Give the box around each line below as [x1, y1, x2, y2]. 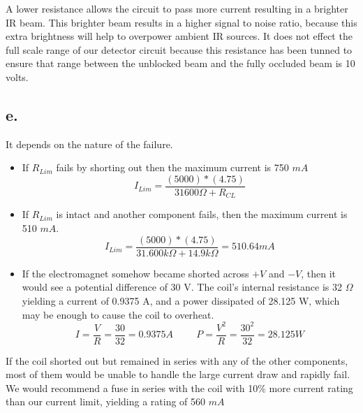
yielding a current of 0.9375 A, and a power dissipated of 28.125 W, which [22, 293, 340, 307]
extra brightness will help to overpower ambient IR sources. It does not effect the [6, 29, 353, 43]
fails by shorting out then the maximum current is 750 [56, 160, 289, 175]
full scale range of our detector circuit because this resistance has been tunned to [6, 42, 353, 57]
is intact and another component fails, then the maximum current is [56, 207, 348, 222]
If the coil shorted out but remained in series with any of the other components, [6, 353, 348, 368]
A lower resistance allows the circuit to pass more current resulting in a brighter [6, 1, 348, 15]
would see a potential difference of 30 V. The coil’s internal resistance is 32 [22, 280, 342, 294]
